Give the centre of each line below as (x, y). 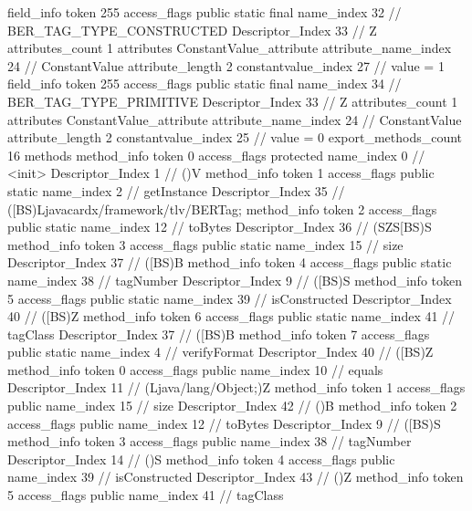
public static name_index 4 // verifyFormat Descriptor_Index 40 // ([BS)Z (220, 352)
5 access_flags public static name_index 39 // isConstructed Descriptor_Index (230, 298)
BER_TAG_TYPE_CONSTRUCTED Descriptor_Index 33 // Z (192, 30)
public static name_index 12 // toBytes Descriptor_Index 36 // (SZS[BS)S (220, 227)
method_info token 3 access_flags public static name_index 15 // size (205, 244)
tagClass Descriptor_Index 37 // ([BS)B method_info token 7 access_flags (219, 334)
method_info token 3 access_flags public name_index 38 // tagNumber (210, 441)
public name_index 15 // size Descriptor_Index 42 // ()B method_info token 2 (232, 406)
